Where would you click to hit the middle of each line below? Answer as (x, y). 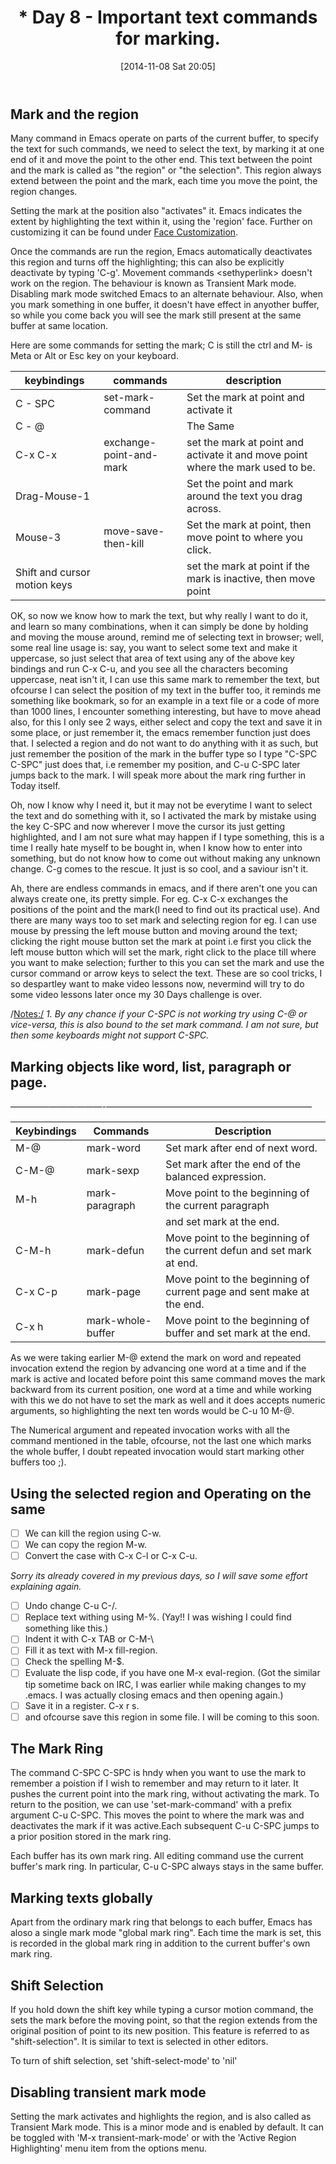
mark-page (114, 1292)
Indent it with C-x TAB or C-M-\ (89, 1639)
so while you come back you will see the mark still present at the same (156, 315)
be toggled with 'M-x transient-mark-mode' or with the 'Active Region (153, 2137)
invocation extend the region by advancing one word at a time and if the (158, 1368)
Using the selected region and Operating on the (161, 1493)
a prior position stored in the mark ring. (91, 1837)
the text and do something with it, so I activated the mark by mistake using (163, 816)
